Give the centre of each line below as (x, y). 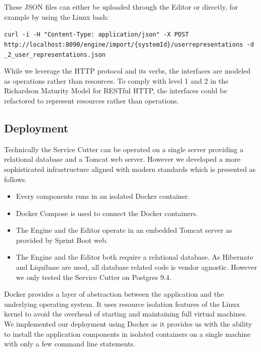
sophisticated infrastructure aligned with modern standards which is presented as (130, 169)
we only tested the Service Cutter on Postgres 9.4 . (94, 277)
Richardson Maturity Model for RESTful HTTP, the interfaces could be (116, 91)
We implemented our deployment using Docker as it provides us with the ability (128, 324)
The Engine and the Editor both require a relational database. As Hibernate (135, 257)
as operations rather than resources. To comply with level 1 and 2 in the (116, 80)
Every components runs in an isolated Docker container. (103, 196)
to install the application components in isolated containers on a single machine (127, 333)
